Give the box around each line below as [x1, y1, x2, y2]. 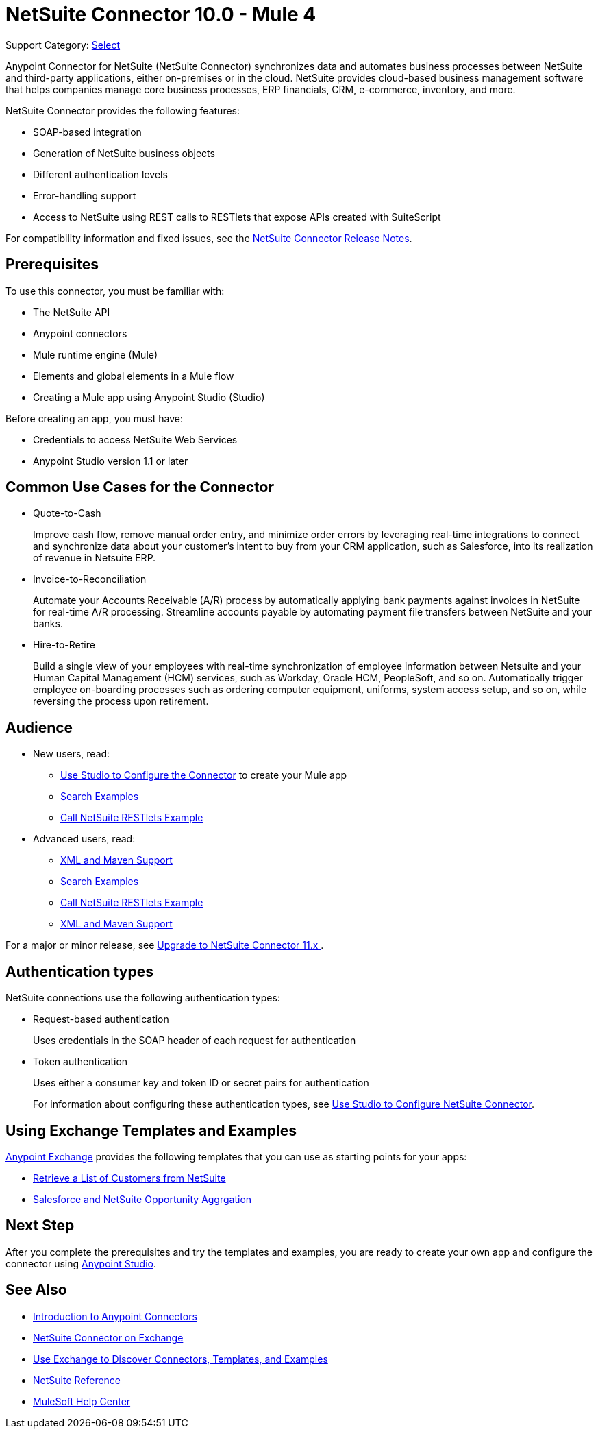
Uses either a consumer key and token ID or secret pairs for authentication [33, 1077, 369, 1089]
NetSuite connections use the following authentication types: [5, 992, 280, 1004]
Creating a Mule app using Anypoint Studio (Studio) [33, 391, 265, 403]
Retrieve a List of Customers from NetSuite [33, 1171, 226, 1184]
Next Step [5, 1217, 75, 1235]
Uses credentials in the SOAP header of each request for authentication [33, 1034, 356, 1047]
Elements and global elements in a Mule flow [33, 369, 234, 382]
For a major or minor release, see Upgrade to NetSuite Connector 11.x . [5, 939, 324, 951]
